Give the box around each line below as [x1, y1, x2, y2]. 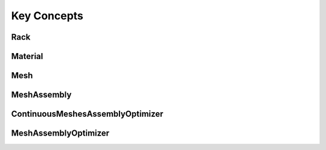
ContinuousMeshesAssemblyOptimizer [11, 109, 164, 119]
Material [11, 51, 43, 61]
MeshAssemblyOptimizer [11, 128, 110, 139]
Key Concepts [11, 9, 84, 22]
